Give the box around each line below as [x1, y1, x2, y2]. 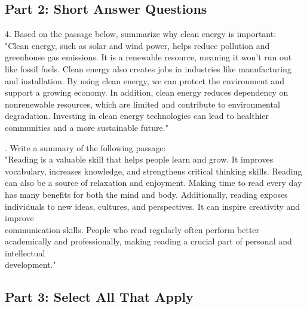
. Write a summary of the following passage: [5, 141, 166, 154]
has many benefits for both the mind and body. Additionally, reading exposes [5, 188, 288, 200]
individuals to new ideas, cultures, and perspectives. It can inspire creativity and [5, 200, 300, 212]
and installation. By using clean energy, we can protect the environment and [5, 74, 284, 87]
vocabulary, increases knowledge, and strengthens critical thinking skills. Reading [5, 164, 302, 177]
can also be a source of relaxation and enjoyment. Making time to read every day [5, 176, 302, 189]
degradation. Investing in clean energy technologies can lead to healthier [5, 109, 269, 122]
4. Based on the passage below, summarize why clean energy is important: [5, 27, 277, 40]
